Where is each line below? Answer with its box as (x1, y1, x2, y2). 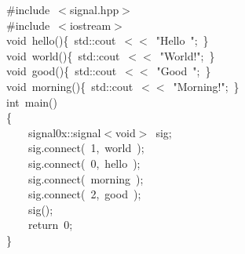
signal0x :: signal (28, 124, 101, 140)
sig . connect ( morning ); (28, 170, 144, 187)
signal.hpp (69, 2, 119, 17)
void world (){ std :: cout (6, 47, 120, 63)
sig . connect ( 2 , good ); (28, 186, 141, 202)
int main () (6, 93, 57, 110)
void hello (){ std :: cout (6, 32, 116, 49)
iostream (69, 16, 112, 33)
